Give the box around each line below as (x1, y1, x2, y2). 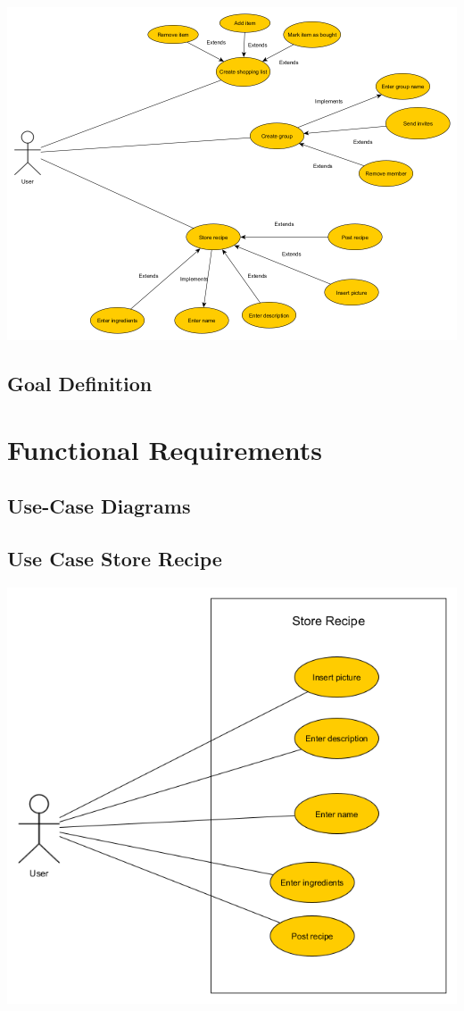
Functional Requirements (7, 430, 322, 467)
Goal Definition (7, 369, 153, 397)
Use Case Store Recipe (7, 544, 222, 572)
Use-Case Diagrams (7, 492, 191, 520)
